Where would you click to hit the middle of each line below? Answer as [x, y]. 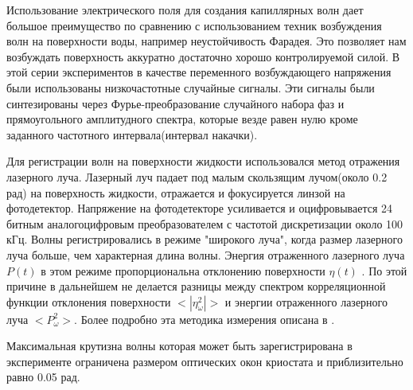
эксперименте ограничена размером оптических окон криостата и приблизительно [205, 361]
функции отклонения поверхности [89, 301]
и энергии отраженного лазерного [306, 301]
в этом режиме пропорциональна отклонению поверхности [183, 270]
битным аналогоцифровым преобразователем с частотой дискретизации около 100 [205, 223]
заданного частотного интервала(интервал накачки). [132, 134]
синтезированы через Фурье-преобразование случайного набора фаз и [175, 103]
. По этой [384, 270]
